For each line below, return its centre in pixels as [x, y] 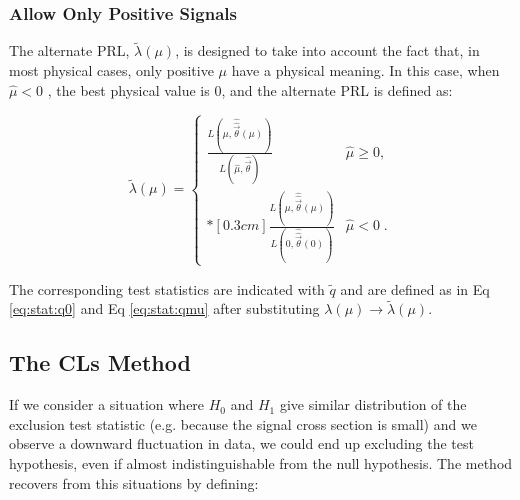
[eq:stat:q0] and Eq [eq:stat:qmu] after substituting [164, 308]
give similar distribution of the [373, 404]
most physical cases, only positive [111, 70]
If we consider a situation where [107, 404]
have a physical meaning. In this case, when [365, 70]
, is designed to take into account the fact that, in [327, 50]
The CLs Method [100, 362]
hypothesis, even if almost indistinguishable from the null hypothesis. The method [261, 462]
